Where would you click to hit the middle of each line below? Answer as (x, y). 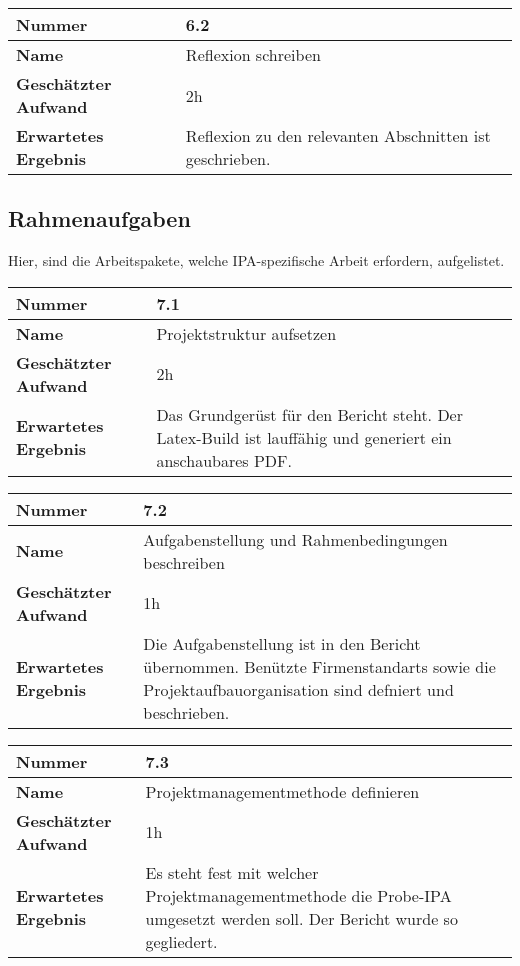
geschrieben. (228, 158)
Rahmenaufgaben (99, 218)
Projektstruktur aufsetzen (246, 333)
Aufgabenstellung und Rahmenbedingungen (295, 539)
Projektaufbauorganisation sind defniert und (298, 689)
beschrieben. (186, 712)
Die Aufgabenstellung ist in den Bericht (282, 643)
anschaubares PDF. (224, 460)
